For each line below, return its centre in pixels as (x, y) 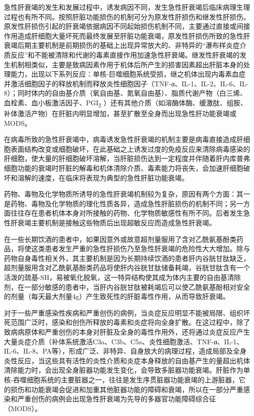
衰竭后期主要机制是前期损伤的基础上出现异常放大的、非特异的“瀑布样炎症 (122, 45)
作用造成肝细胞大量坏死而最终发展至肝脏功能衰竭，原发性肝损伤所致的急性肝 (127, 35)
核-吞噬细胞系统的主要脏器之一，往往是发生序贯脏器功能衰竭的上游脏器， (121, 379)
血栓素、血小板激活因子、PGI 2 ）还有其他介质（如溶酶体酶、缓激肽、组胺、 (126, 103)
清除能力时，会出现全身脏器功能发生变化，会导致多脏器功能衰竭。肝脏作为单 (127, 370)
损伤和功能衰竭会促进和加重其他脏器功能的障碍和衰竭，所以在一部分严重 (127, 389)
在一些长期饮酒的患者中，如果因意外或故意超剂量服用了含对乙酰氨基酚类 (120, 239)
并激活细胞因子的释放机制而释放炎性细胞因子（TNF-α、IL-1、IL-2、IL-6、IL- (126, 83)
